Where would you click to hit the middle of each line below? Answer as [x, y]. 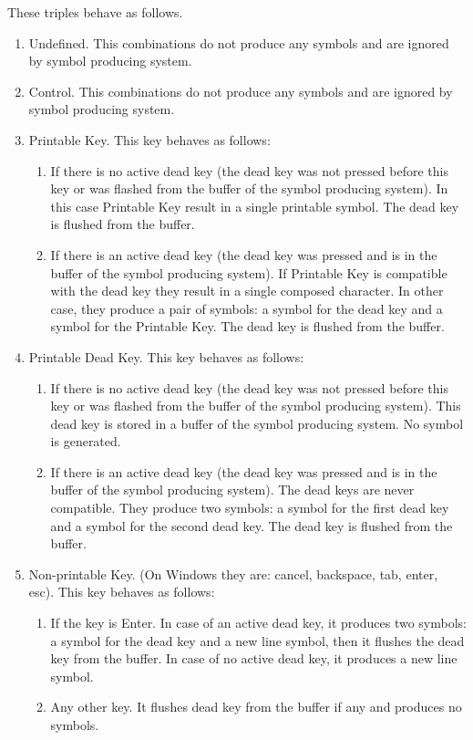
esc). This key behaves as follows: [122, 592]
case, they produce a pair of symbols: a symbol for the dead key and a [247, 308]
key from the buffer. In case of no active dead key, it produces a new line [254, 658]
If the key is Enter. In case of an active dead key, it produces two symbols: [258, 623]
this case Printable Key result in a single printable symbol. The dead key [255, 206]
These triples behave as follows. [95, 12]
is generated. [86, 441]
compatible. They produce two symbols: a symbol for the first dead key [250, 508]
